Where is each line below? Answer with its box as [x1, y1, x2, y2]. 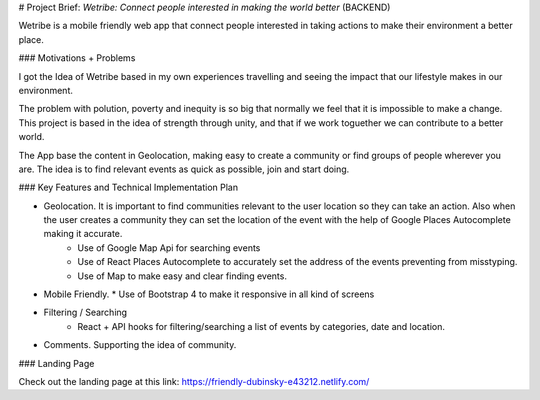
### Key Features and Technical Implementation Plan [18, 181, 239, 194]
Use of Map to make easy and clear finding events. [77, 270, 287, 282]
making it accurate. [43, 228, 123, 240]
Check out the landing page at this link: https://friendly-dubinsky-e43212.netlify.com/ [18, 375, 370, 387]
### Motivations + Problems [18, 52, 136, 64]
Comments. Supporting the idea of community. [43, 339, 237, 351]
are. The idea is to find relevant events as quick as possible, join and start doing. [18, 163, 350, 175]
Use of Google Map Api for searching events [77, 241, 261, 254]
